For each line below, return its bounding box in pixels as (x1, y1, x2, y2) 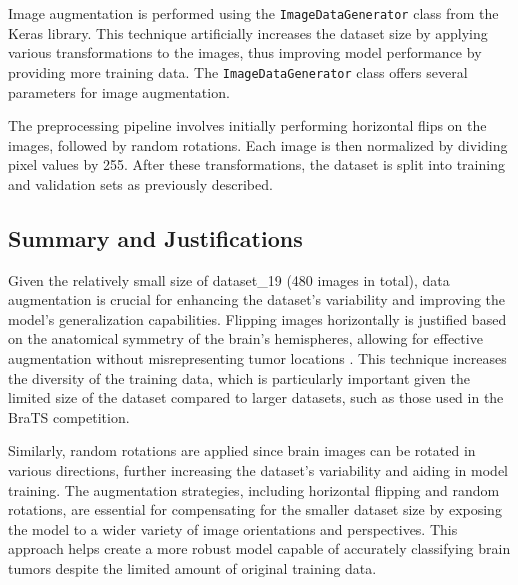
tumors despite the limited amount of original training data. (8, 557, 377, 578)
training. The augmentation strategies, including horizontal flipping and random (8, 479, 500, 500)
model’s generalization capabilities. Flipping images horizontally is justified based (8, 308, 507, 329)
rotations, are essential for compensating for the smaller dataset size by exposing (8, 499, 502, 520)
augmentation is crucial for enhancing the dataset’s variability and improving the (8, 289, 506, 310)
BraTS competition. (8, 406, 130, 427)
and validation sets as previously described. (8, 173, 273, 194)
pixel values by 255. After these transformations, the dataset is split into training (8, 154, 505, 175)
